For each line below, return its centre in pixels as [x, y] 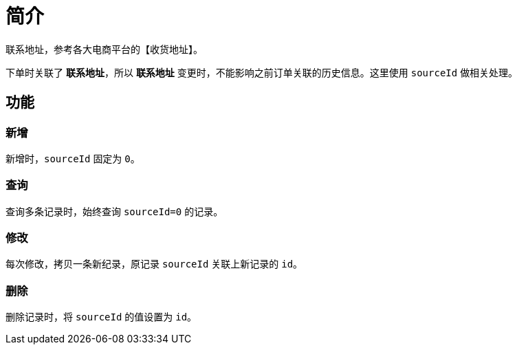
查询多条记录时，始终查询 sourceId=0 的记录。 [114, 211]
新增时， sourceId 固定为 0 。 [73, 158]
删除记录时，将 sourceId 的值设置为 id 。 [101, 317]
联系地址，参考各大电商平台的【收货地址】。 [104, 49]
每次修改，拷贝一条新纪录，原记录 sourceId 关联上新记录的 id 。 [154, 264]
